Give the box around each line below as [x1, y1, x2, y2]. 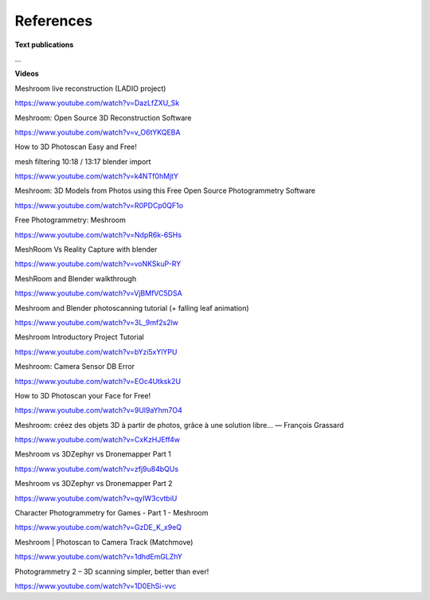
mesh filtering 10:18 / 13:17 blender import [14, 156, 151, 167]
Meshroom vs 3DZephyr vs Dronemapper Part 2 [14, 479, 173, 488]
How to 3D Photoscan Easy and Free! [14, 142, 137, 151]
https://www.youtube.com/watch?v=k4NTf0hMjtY [14, 171, 179, 181]
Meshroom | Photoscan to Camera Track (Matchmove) [14, 537, 193, 547]
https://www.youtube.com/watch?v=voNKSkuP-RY [14, 259, 182, 269]
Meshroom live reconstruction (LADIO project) [14, 84, 166, 93]
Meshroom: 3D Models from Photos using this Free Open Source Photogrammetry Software [14, 186, 316, 195]
